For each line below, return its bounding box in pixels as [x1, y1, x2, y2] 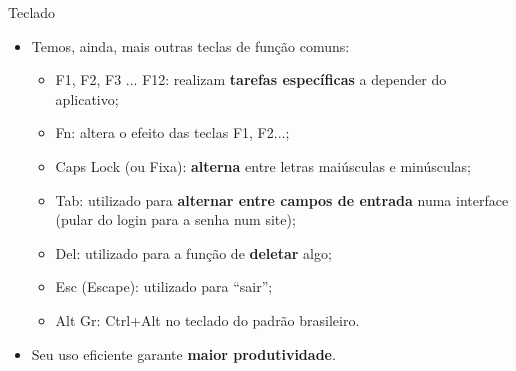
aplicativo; [55, 88, 119, 109]
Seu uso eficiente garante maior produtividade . [31, 343, 336, 364]
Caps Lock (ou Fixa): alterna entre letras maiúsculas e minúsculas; [55, 155, 472, 176]
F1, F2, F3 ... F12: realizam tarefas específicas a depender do [55, 69, 447, 90]
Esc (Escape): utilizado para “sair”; [55, 276, 273, 297]
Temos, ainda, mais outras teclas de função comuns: [31, 35, 350, 56]
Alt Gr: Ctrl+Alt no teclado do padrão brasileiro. [55, 309, 360, 330]
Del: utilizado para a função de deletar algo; [55, 242, 332, 263]
